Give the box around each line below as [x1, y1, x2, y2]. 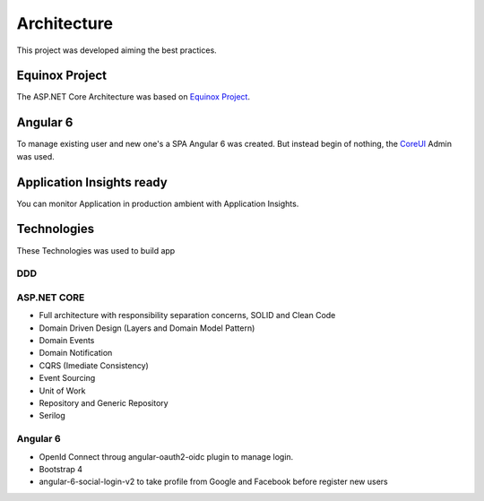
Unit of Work [39, 385, 86, 396]
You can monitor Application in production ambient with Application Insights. [16, 198, 299, 209]
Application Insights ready [16, 175, 168, 190]
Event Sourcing [39, 373, 96, 384]
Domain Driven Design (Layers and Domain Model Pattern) [39, 323, 255, 333]
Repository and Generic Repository [39, 398, 169, 408]
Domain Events [39, 335, 95, 346]
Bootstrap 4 [39, 463, 83, 474]
